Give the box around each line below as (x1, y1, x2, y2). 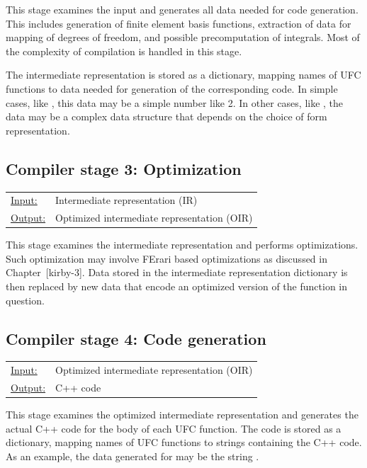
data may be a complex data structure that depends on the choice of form (6, 109, 327, 124)
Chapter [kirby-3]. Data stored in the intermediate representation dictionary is (6, 265, 348, 280)
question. (6, 292, 45, 307)
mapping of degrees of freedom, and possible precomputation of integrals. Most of (6, 30, 360, 45)
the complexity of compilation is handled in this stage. (6, 43, 242, 58)
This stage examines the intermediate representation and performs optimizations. (6, 237, 358, 252)
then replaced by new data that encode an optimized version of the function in (6, 279, 348, 294)
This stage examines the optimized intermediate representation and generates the (6, 407, 358, 422)
